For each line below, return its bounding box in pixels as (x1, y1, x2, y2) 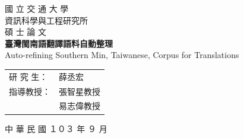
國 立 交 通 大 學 (5, 2, 69, 14)
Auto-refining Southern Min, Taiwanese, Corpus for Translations (5, 49, 239, 61)
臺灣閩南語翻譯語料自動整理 (5, 37, 113, 49)
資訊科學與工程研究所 (5, 14, 88, 26)
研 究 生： (9, 70, 48, 82)
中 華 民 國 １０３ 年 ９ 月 (5, 122, 107, 134)
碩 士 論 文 (5, 25, 46, 38)
